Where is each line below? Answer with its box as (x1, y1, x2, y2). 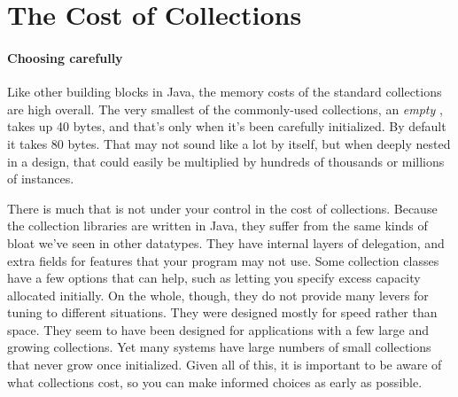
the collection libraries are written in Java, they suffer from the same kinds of (7, 216, 428, 235)
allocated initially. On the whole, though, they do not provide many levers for (7, 285, 429, 304)
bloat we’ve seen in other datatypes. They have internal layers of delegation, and (7, 233, 445, 252)
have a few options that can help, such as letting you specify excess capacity (7, 269, 421, 287)
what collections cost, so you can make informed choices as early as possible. (7, 372, 423, 391)
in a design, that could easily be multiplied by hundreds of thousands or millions (7, 152, 445, 170)
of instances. (7, 169, 74, 188)
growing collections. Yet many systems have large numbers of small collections (7, 338, 431, 356)
